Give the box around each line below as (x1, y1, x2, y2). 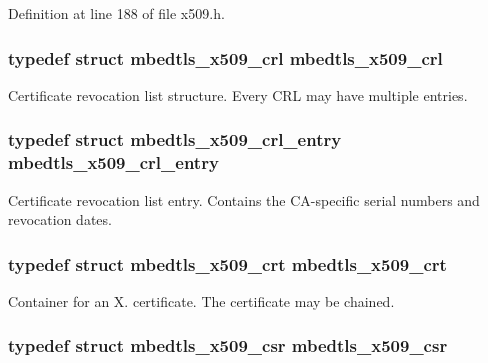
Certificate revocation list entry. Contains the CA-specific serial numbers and (8, 189, 480, 210)
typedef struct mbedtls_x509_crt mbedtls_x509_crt (8, 251, 447, 276)
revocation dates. (8, 209, 112, 230)
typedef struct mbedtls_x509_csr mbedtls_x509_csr (8, 333, 448, 358)
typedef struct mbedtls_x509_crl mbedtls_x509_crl (8, 45, 443, 70)
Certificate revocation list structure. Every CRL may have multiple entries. (8, 84, 468, 105)
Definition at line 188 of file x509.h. (8, 3, 225, 23)
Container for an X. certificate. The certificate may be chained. (8, 290, 395, 311)
